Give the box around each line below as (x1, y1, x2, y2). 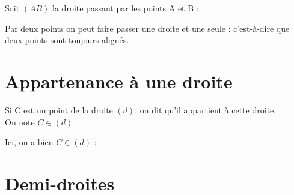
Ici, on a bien (5, 136, 54, 148)
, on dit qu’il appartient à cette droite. (135, 103, 277, 116)
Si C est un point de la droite (5, 103, 113, 116)
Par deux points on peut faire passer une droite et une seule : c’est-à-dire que (5, 22, 290, 34)
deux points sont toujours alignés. (5, 34, 129, 46)
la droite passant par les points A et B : (52, 2, 199, 14)
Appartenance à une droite (5, 68, 233, 93)
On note (5, 115, 35, 128)
